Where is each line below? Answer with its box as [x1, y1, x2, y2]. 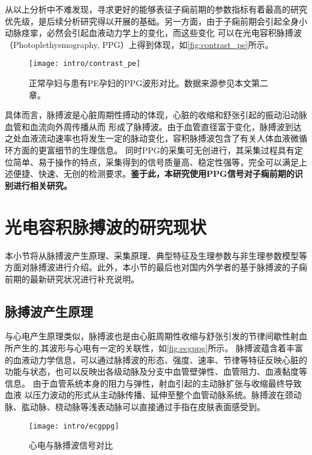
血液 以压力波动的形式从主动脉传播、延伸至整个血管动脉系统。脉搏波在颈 [5, 388, 293, 401]
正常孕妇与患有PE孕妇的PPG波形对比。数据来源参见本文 [29, 77, 252, 89]
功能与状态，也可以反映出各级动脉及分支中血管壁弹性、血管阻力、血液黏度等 [5, 365, 307, 378]
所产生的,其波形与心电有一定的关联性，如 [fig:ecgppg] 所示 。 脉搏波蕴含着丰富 [5, 342, 304, 354]
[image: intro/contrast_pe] [29, 59, 141, 68]
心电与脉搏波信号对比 [29, 439, 113, 451]
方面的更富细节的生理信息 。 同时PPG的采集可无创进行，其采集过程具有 [13, 144, 295, 156]
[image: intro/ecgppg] [29, 421, 119, 430]
